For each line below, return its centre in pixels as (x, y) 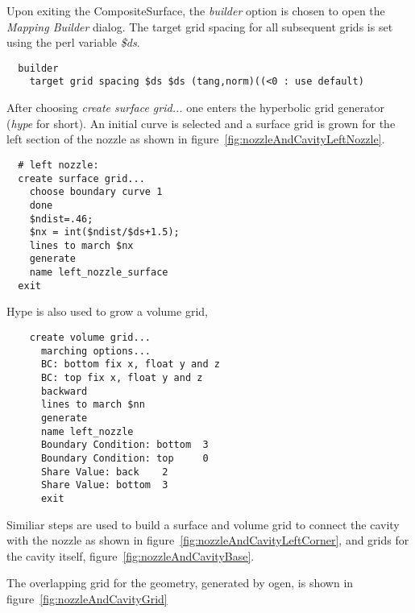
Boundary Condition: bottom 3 (124, 445)
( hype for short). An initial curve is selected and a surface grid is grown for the (201, 123)
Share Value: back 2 (104, 472)
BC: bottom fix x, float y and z (130, 364)
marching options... (95, 351)
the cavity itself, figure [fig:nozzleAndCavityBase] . (131, 555)
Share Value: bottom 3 (104, 485)
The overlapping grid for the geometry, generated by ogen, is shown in (180, 583)
